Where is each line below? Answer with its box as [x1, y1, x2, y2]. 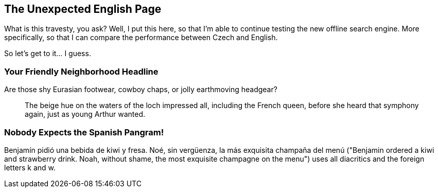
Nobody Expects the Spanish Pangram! [4, 127, 164, 137]
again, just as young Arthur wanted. [25, 110, 146, 119]
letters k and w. [4, 163, 56, 172]
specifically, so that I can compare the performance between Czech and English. [4, 33, 278, 42]
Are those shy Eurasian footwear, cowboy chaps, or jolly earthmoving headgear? [4, 85, 277, 94]
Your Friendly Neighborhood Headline [4, 66, 159, 77]
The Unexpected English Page [4, 3, 162, 15]
